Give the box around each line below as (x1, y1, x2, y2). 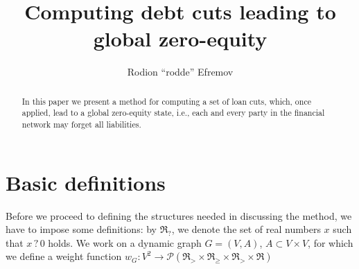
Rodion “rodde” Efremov (127, 64, 234, 79)
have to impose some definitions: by (6, 222, 157, 236)
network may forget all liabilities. (21, 119, 141, 130)
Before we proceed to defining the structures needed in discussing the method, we (6, 208, 352, 223)
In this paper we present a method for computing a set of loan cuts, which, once (21, 95, 311, 107)
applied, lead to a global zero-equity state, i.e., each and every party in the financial (21, 107, 325, 119)
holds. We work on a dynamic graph (48, 235, 202, 250)
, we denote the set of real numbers (171, 222, 321, 236)
